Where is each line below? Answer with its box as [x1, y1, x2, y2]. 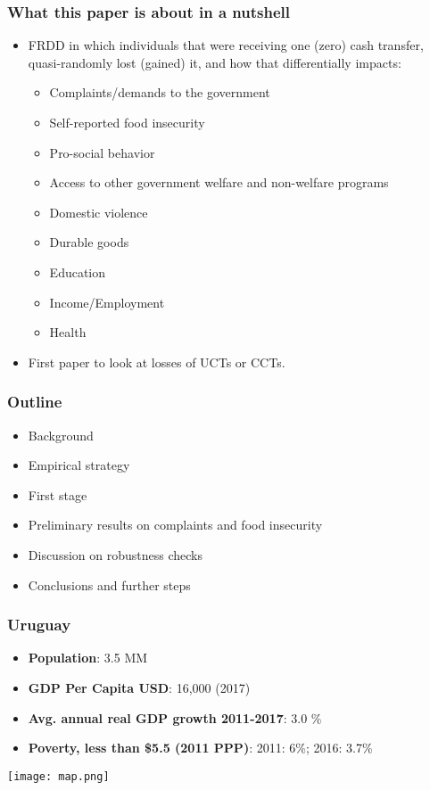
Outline [7, 391, 62, 413]
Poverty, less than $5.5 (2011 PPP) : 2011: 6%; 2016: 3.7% [28, 738, 373, 757]
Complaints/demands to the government [49, 83, 270, 102]
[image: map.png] [7, 769, 110, 783]
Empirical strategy [28, 456, 130, 474]
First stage [28, 485, 87, 504]
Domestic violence [49, 202, 148, 221]
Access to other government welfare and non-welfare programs [49, 173, 389, 192]
